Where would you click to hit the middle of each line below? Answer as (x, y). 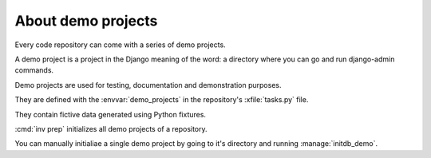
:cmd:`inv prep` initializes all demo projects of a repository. (111, 128)
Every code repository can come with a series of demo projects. (121, 45)
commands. (34, 70)
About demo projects (86, 21)
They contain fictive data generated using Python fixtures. (111, 114)
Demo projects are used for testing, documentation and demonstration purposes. (148, 85)
